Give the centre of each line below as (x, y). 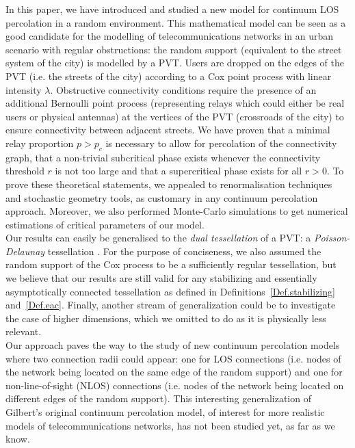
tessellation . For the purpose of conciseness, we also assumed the (184, 251)
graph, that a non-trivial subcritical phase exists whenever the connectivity (163, 157)
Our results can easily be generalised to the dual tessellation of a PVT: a (158, 238)
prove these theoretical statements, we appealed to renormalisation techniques (169, 184)
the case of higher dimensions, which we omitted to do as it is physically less (166, 318)
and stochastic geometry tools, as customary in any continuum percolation (162, 197)
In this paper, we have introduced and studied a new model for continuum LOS (172, 9)
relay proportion (40, 143)
